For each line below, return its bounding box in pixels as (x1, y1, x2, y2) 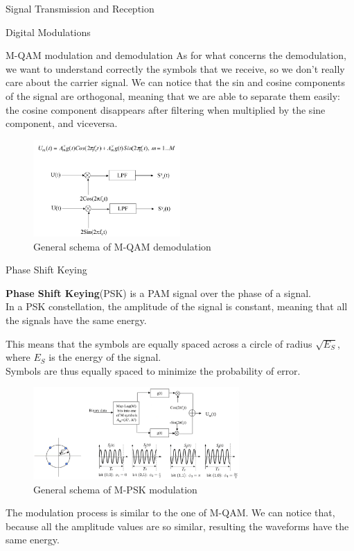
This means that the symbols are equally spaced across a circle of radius (6, 336, 312, 350)
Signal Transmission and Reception (6, 1, 154, 15)
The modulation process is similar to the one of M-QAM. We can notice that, (6, 505, 335, 520)
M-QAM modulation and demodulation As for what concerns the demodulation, (6, 48, 346, 62)
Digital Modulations (6, 24, 91, 39)
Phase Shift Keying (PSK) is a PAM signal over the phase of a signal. (6, 285, 311, 300)
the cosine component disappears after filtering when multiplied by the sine (6, 102, 326, 117)
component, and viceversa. (6, 116, 118, 130)
